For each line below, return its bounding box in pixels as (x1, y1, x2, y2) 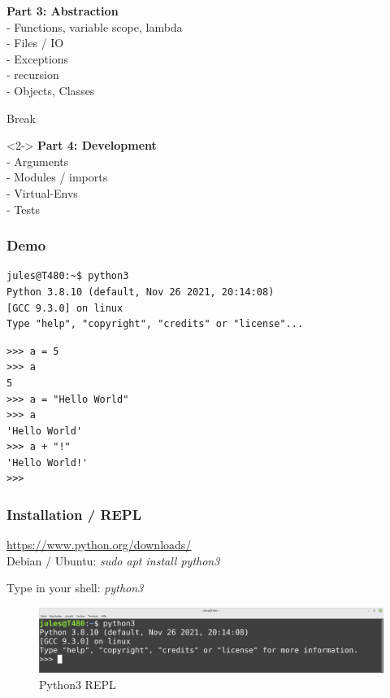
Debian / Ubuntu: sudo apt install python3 (6, 552, 220, 569)
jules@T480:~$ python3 (6, 270, 129, 282)
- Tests (6, 200, 40, 217)
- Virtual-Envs (6, 184, 78, 201)
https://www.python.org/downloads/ (6, 536, 192, 553)
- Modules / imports (6, 168, 108, 185)
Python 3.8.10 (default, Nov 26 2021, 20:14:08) (6, 286, 275, 298)
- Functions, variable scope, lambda (6, 18, 183, 35)
